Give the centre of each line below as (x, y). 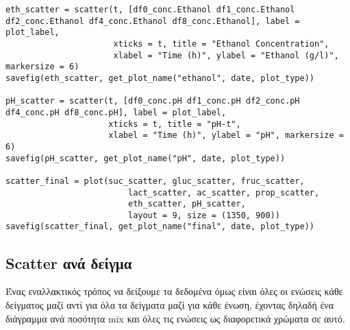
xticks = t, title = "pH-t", (175, 124)
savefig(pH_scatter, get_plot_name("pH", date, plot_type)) (146, 158)
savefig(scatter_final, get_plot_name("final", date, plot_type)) (160, 227)
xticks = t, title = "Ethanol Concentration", (221, 44)
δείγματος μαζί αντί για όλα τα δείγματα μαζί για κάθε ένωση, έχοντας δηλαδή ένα (170, 304)
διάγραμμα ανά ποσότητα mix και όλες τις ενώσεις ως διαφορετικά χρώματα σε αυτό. (175, 318)
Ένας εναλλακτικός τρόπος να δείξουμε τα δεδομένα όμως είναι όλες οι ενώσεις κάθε (174, 291)
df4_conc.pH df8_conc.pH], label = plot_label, (116, 112)
